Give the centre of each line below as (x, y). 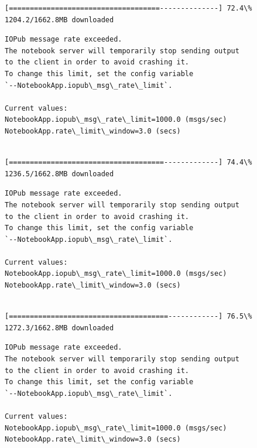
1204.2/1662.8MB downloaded (59, 20)
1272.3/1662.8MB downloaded (59, 328)
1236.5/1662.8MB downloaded (59, 174)
